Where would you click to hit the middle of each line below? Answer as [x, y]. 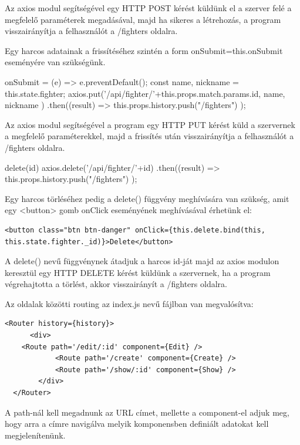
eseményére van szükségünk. [55, 62]
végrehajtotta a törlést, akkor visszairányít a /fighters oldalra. [116, 284]
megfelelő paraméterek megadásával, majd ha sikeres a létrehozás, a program [143, 19]
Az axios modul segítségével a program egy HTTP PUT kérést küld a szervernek [150, 124]
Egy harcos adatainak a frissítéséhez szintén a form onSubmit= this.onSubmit [144, 50]
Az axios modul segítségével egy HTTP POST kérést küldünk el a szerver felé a [148, 8]
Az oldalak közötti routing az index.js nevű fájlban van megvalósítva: [129, 303]
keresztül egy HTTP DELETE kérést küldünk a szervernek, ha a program [138, 272]
